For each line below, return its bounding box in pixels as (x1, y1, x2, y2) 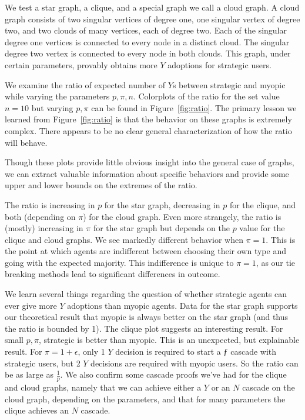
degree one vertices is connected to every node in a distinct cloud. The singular (5, 35, 290, 48)
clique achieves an (5, 404, 69, 416)
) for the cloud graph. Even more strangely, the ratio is (83, 210, 281, 222)
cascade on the (242, 381, 295, 394)
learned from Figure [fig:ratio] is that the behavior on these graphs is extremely (5, 113, 292, 125)
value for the (239, 222, 285, 234)
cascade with (230, 345, 277, 358)
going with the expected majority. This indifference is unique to (5, 256, 234, 268)
